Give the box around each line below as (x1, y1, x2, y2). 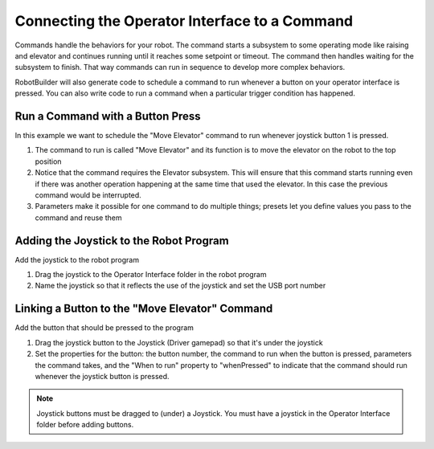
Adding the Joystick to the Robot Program (14, 234, 229, 247)
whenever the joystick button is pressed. (35, 371, 170, 381)
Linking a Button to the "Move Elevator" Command (14, 302, 273, 316)
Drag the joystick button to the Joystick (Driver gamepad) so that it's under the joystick (35, 337, 323, 347)
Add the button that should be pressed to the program (14, 323, 194, 333)
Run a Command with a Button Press (14, 109, 201, 123)
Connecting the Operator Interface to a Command (14, 12, 354, 30)
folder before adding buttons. (36, 420, 134, 430)
